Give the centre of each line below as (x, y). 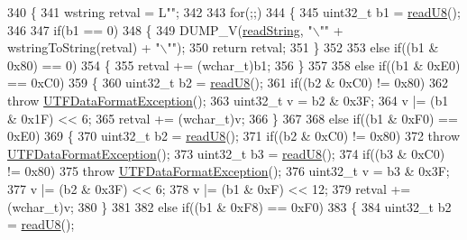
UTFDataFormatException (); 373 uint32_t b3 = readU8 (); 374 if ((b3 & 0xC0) (226, 153)
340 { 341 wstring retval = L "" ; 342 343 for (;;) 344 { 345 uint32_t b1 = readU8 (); (234, 12)
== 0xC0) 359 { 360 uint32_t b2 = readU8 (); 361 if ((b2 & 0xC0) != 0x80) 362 (228, 83)
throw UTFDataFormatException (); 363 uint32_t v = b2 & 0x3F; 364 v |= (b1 (228, 100)
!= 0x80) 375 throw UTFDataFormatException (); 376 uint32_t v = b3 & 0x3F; (229, 171)
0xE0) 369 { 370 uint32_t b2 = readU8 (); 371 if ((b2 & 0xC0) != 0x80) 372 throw (233, 136)
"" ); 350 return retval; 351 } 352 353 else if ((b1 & (303, 47)
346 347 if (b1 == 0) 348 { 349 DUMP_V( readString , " (160, 29)
